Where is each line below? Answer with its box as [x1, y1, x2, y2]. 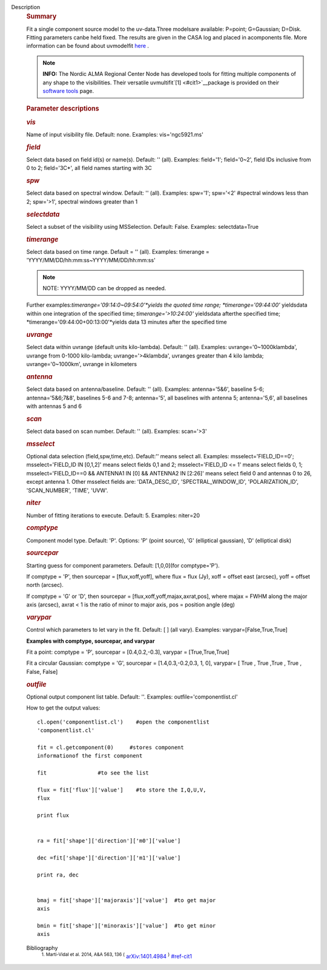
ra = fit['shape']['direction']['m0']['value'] [37, 838, 181, 844]
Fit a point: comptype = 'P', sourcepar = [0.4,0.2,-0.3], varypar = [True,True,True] [26, 648, 230, 656]
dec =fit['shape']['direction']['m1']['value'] [37, 854, 181, 861]
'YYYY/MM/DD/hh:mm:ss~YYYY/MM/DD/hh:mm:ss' [26, 257, 156, 264]
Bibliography [26, 944, 58, 951]
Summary [26, 12, 57, 21]
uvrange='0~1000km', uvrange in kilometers [26, 361, 137, 368]
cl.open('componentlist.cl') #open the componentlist [37, 718, 210, 725]
